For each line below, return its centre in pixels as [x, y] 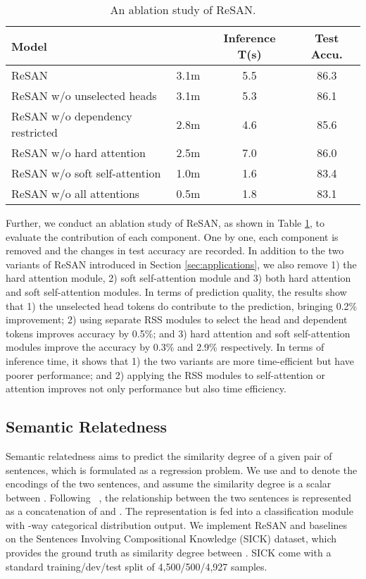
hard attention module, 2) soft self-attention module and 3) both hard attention [178, 278]
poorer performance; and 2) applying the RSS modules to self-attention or [166, 374]
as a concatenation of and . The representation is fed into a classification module [179, 511]
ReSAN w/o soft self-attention [86, 173]
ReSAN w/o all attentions [76, 193]
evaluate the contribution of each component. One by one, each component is [172, 236]
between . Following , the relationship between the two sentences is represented [179, 497]
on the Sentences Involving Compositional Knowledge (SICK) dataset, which [171, 538]
